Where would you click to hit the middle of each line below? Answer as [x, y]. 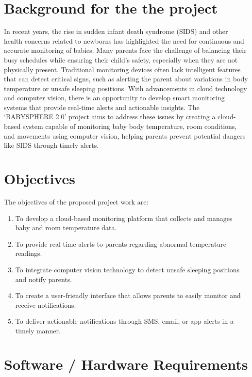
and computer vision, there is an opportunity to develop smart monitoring [114, 98]
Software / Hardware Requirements [126, 364]
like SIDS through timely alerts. [51, 145]
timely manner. [38, 330]
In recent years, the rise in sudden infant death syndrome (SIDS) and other [116, 31]
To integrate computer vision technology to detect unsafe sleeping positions [127, 269]
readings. [29, 253]
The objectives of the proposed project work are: [76, 201]
